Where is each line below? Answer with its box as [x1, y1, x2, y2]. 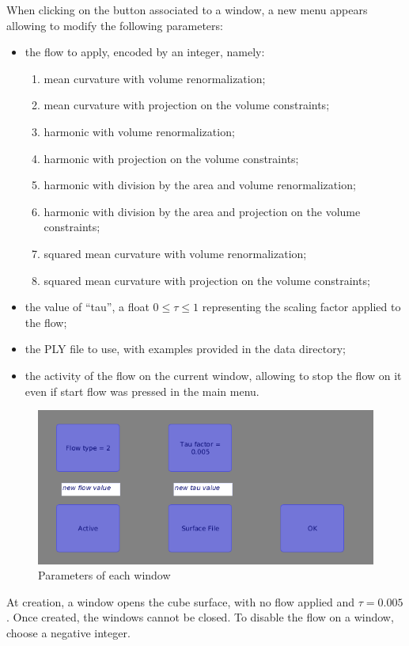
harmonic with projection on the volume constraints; [44, 150, 299, 166]
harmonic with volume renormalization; [44, 123, 235, 139]
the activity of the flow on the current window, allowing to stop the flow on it [25, 367, 402, 383]
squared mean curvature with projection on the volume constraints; [44, 272, 370, 288]
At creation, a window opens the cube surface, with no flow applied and [6, 593, 355, 610]
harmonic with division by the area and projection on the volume [44, 203, 361, 219]
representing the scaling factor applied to [202, 298, 401, 315]
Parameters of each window [38, 567, 171, 583]
